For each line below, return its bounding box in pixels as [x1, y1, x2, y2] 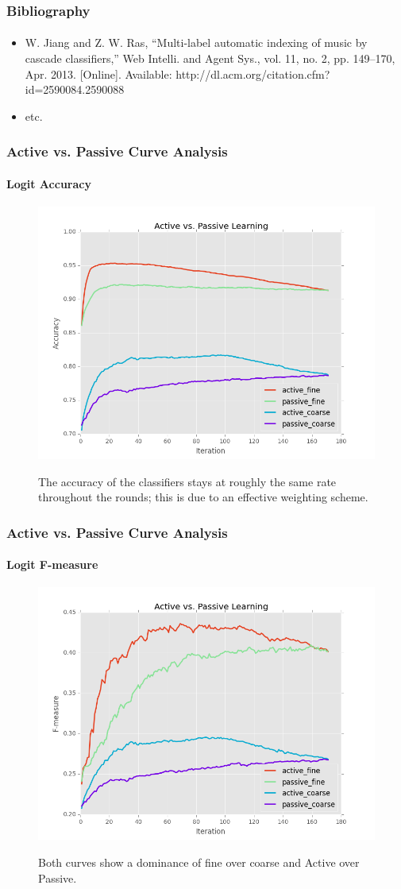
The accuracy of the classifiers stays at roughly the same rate [38, 473, 337, 489]
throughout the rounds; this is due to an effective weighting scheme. [38, 489, 368, 505]
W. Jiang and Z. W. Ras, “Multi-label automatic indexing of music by [25, 34, 368, 51]
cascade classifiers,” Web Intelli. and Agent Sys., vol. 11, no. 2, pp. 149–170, [25, 50, 395, 67]
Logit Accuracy [6, 175, 91, 191]
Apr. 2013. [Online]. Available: [25, 65, 172, 82]
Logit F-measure [6, 556, 98, 573]
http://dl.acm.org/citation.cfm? [175, 65, 330, 82]
